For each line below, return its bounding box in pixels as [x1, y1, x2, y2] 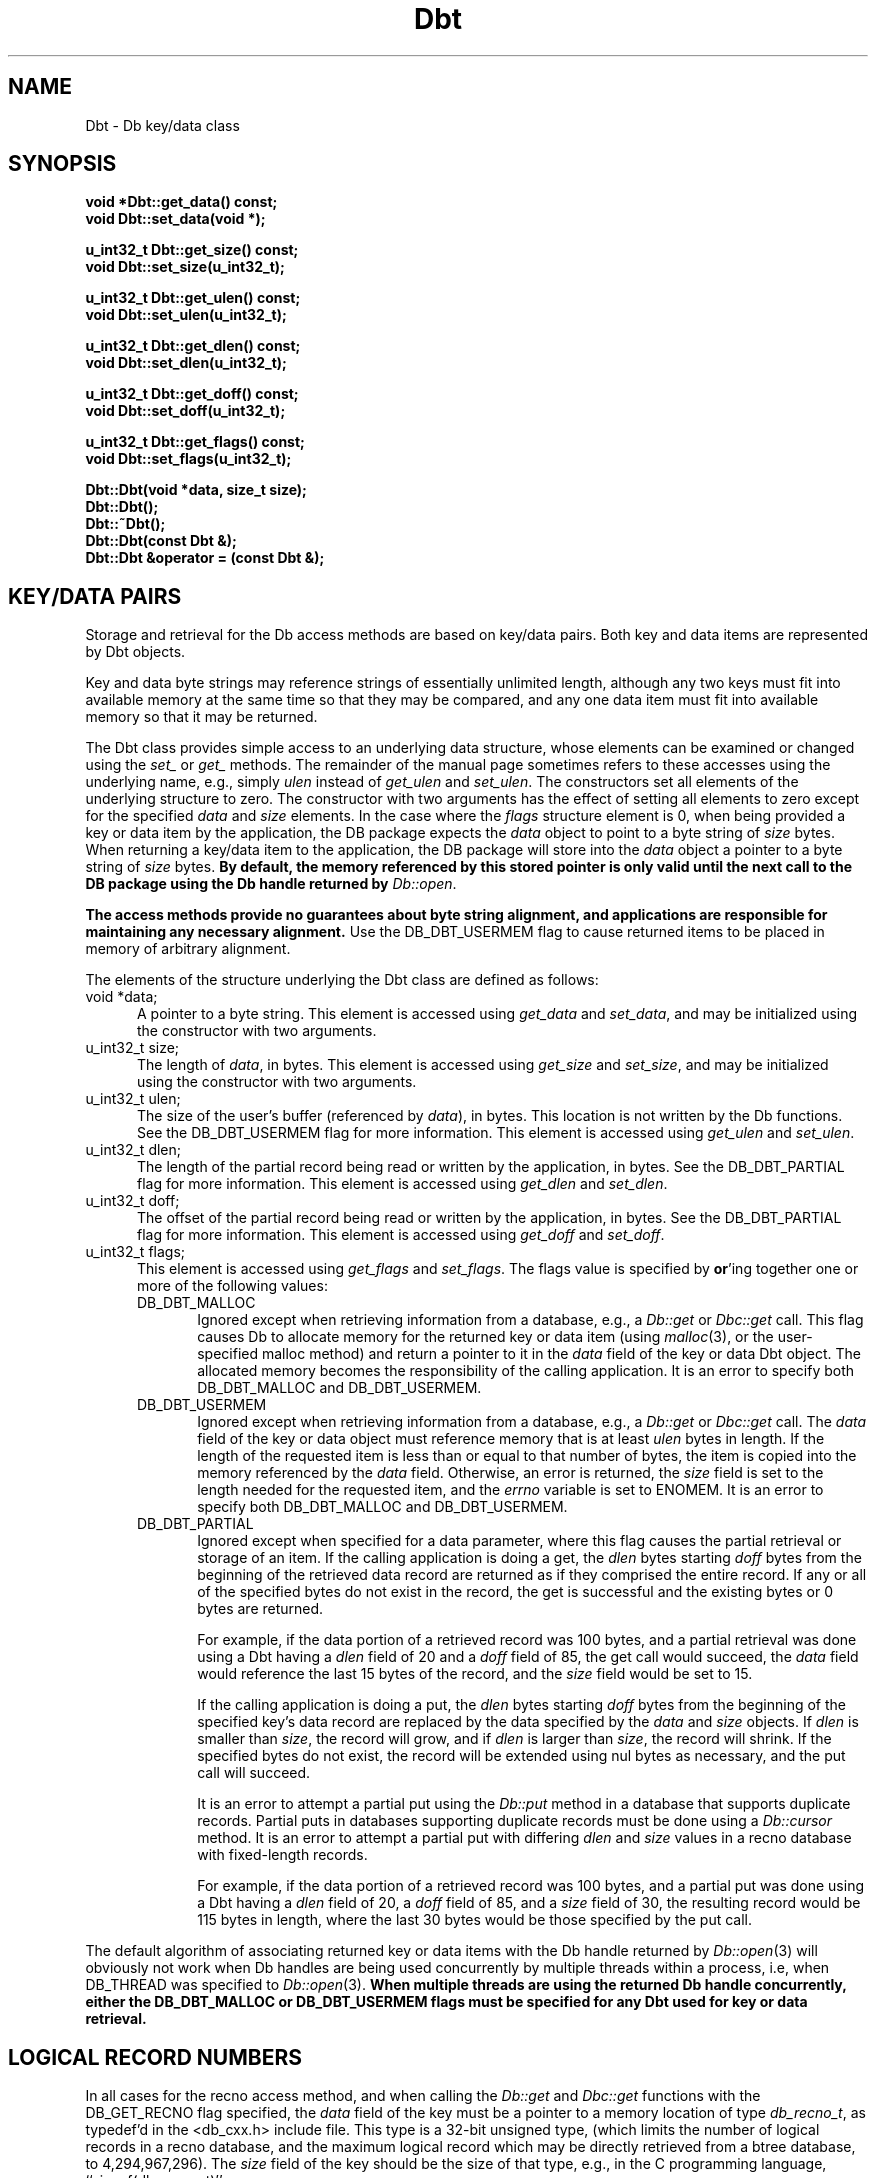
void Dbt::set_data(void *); [85, 210, 266, 228]
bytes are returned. [197, 1600, 324, 1618]
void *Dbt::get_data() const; [85, 193, 278, 211]
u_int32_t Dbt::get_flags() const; [85, 433, 305, 451]
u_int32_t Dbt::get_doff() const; [85, 385, 299, 403]
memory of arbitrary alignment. [85, 940, 291, 958]
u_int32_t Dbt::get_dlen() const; [85, 337, 301, 355]
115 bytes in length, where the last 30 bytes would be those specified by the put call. [197, 1911, 753, 1929]
